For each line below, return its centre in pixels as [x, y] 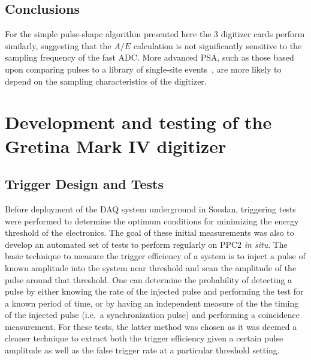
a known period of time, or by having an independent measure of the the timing [152, 303]
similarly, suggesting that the [58, 45]
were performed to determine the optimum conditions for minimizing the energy [152, 220]
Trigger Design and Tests [84, 184]
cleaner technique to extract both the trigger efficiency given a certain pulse [144, 338]
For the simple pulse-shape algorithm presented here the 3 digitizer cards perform [155, 34]
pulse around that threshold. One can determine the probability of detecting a [149, 279]
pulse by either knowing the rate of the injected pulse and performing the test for [154, 291]
